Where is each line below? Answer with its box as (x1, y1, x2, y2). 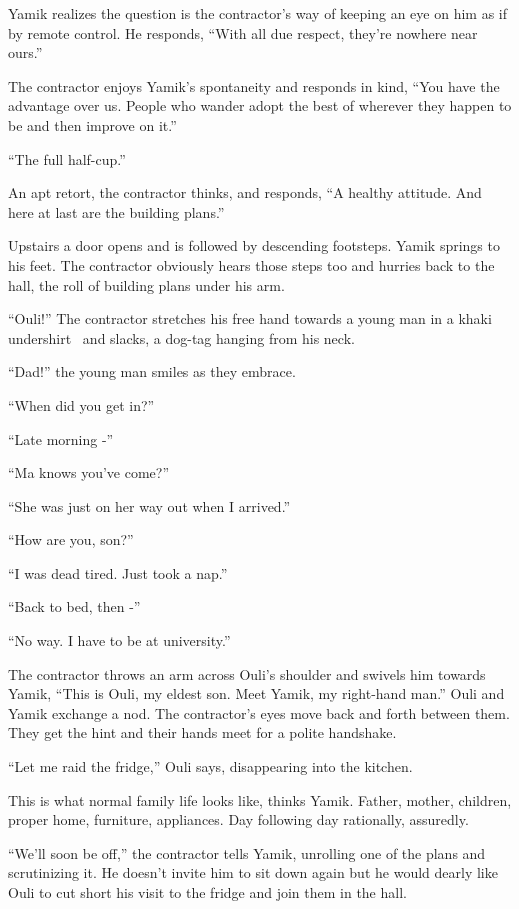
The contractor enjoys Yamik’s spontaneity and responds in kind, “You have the (8, 75, 500, 96)
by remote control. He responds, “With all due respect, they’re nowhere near (8, 22, 478, 43)
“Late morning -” (8, 428, 114, 449)
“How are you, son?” (8, 529, 134, 550)
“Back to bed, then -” (8, 596, 141, 617)
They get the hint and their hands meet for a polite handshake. (8, 722, 397, 743)
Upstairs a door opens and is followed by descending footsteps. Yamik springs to (8, 235, 500, 256)
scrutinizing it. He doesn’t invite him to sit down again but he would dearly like (8, 862, 498, 883)
